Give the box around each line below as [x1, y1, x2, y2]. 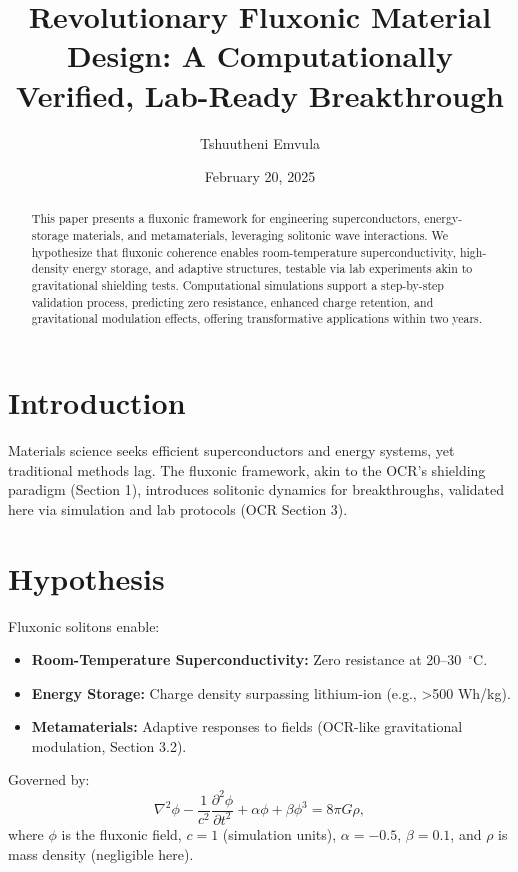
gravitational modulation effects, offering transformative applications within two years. [31, 310, 483, 327]
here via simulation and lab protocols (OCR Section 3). [8, 498, 348, 519]
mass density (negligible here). [8, 843, 194, 864]
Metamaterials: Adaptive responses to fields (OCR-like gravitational [31, 716, 463, 737]
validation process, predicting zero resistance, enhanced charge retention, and [31, 293, 434, 310]
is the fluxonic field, [61, 823, 182, 844]
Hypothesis [8, 557, 165, 598]
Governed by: [8, 769, 90, 790]
